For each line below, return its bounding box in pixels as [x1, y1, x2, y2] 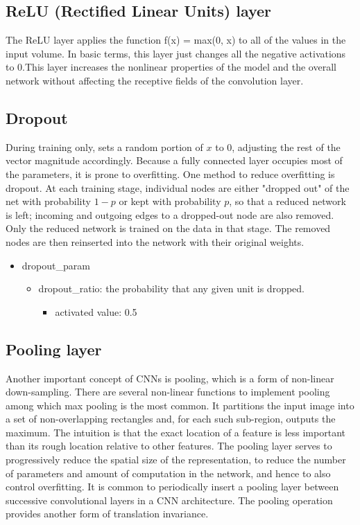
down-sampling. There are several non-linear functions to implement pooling [6, 384, 330, 399]
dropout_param [22, 258, 90, 272]
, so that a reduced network [229, 194, 346, 208]
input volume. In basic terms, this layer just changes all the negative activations [6, 46, 346, 60]
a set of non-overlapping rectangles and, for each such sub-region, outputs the [6, 411, 336, 426]
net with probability [6, 194, 91, 208]
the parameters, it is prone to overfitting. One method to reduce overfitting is [6, 166, 335, 181]
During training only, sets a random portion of [6, 139, 203, 154]
